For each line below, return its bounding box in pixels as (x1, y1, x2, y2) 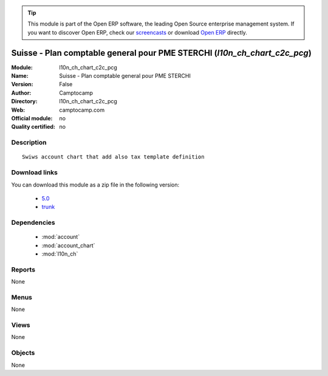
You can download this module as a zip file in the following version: (11, 181, 180, 188)
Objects (11, 349, 35, 357)
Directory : (11, 98, 38, 105)
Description (11, 138, 47, 147)
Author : (11, 89, 32, 97)
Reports (11, 265, 36, 273)
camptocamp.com (59, 106, 105, 114)
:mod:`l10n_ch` (41, 250, 78, 258)
